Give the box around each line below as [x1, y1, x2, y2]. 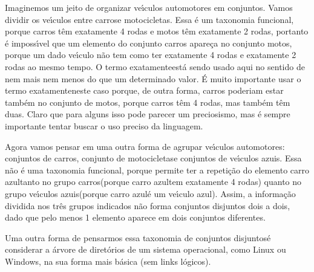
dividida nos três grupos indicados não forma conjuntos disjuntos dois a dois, [5, 199, 290, 212]
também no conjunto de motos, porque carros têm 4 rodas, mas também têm [5, 96, 290, 108]
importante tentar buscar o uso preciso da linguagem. [5, 119, 203, 132]
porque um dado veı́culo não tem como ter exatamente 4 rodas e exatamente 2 [5, 48, 296, 61]
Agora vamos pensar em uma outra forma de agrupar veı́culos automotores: [5, 140, 285, 152]
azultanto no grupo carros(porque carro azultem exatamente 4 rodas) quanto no [5, 175, 302, 188]
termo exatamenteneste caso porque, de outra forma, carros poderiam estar [5, 84, 284, 97]
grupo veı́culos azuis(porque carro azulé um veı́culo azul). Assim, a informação [5, 187, 296, 199]
